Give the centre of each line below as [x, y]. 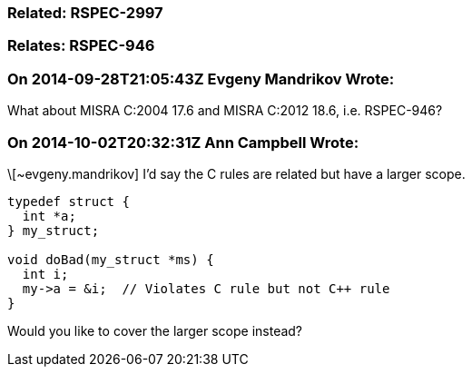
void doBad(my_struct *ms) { [111, 259]
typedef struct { [69, 201]
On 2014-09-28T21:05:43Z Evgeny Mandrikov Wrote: [201, 79]
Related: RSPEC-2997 [85, 13]
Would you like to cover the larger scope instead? [155, 330]
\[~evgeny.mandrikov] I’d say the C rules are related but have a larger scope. [236, 173]
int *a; [49, 216]
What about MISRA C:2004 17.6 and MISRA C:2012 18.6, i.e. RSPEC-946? [225, 111]
